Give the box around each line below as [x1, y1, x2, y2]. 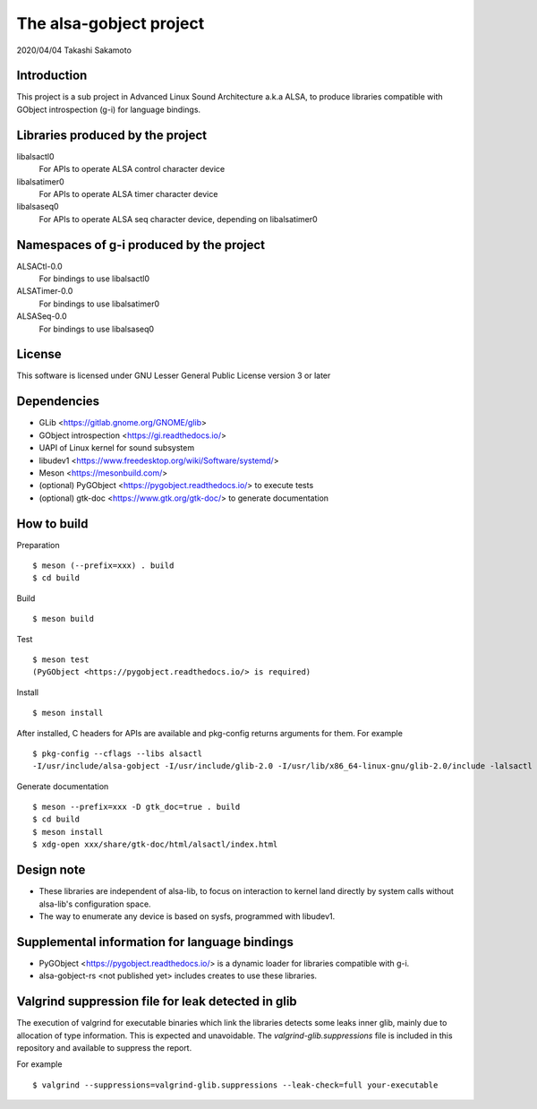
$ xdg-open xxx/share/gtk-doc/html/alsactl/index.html [32, 839, 278, 850]
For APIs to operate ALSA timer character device [38, 188, 218, 199]
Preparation [16, 539, 60, 550]
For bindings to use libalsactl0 [38, 273, 150, 284]
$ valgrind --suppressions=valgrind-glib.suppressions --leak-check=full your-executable [32, 1079, 439, 1090]
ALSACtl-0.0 [16, 261, 63, 271]
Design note [16, 863, 86, 878]
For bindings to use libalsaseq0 [38, 323, 155, 334]
